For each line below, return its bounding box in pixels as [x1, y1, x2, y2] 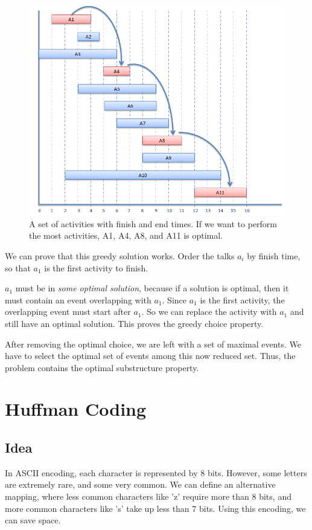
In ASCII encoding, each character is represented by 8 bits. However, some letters [5, 466, 307, 479]
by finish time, [247, 249, 301, 262]
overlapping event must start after [5, 305, 131, 318]
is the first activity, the [200, 293, 285, 306]
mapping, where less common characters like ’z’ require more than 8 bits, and [5, 490, 291, 503]
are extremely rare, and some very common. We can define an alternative [5, 478, 276, 491]
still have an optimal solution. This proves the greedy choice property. [5, 317, 264, 329]
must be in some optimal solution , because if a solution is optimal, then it [15, 282, 289, 294]
